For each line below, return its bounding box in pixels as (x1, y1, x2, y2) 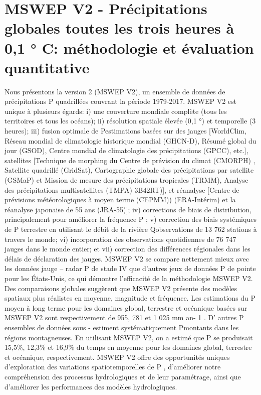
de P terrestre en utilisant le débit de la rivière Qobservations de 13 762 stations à (5, 224, 257, 234)
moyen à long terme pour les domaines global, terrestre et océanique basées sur (5, 302, 247, 313)
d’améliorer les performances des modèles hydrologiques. (5, 381, 177, 391)
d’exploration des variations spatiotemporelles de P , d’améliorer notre (5, 361, 221, 372)
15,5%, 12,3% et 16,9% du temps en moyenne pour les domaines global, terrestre (5, 342, 252, 352)
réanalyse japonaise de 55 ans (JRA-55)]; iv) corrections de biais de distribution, (5, 204, 251, 214)
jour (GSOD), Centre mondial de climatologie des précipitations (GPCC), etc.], (5, 145, 248, 156)
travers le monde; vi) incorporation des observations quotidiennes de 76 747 (5, 233, 236, 244)
